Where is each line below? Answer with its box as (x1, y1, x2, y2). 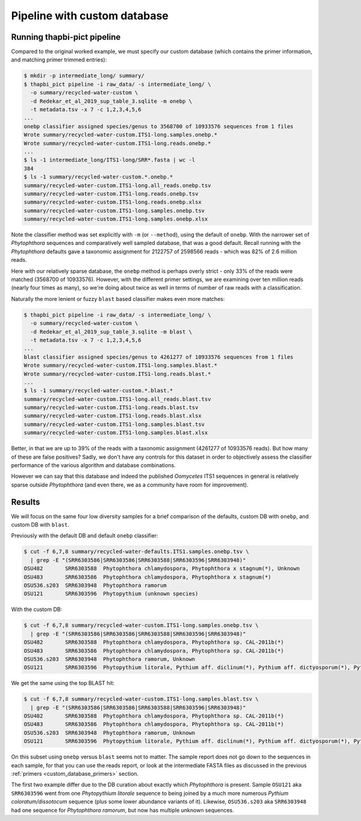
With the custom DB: (11, 606, 63, 613)
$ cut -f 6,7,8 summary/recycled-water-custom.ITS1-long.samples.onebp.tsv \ (23, 622, 259, 629)
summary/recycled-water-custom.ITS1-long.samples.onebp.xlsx (23, 215, 208, 223)
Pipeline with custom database (11, 9, 168, 22)
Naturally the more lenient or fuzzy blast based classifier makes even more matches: (11, 295, 225, 302)
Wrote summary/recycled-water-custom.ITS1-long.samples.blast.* (23, 362, 218, 369)
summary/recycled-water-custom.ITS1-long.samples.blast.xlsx (23, 429, 208, 436)
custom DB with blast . (11, 521, 69, 528)
